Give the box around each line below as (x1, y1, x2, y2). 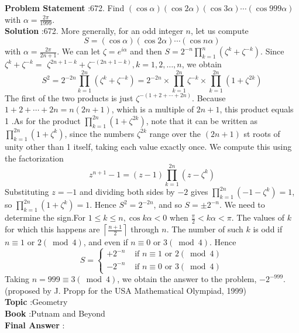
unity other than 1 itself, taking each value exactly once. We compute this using (5, 140, 292, 152)
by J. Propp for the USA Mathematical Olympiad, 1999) (43, 284, 246, 296)
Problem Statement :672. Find (5, 2, 125, 13)
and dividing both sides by (79, 186, 175, 198)
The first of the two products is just (5, 91, 133, 104)
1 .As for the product (5, 114, 81, 126)
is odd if (253, 223, 283, 235)
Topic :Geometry (5, 296, 68, 308)
